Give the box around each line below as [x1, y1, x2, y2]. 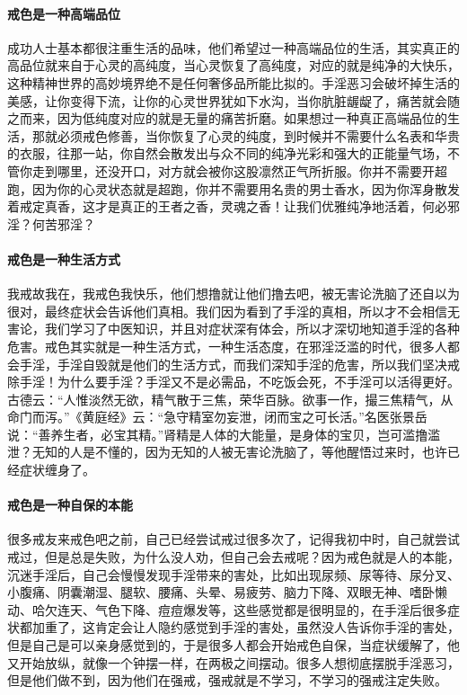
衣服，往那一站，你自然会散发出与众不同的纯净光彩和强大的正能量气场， [19, 144, 447, 163]
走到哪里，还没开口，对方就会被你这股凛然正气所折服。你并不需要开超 [31, 161, 447, 180]
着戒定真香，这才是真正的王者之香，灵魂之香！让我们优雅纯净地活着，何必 [7, 197, 447, 216]
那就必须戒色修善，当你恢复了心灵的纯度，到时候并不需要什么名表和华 [31, 126, 447, 145]
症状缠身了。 [19, 460, 95, 479]
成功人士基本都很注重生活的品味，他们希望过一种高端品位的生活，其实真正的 [7, 38, 460, 57]
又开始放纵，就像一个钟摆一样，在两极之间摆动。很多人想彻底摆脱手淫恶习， [7, 653, 460, 672]
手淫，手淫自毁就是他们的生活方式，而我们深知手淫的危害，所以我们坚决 [19, 354, 447, 373]
